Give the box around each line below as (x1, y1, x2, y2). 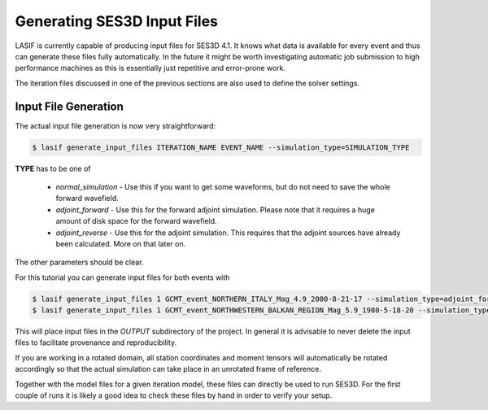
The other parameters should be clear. (15, 257, 144, 268)
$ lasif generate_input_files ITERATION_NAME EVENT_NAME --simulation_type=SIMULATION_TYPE (32, 142, 410, 152)
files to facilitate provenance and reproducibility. (15, 338, 177, 347)
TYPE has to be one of (15, 164, 91, 173)
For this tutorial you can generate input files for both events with (15, 273, 230, 282)
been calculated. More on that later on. (55, 238, 186, 248)
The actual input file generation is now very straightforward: (15, 120, 216, 130)
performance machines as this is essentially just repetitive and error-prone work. (15, 63, 286, 73)
